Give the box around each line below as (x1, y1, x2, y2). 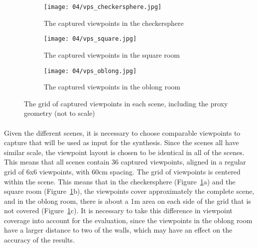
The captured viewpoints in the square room (44, 49, 180, 60)
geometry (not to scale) (24, 108, 95, 118)
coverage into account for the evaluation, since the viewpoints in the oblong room (4, 215, 253, 225)
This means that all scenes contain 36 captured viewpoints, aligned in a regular (4, 157, 246, 167)
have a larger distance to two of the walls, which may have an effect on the (4, 225, 233, 235)
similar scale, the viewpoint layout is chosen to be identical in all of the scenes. (4, 147, 245, 157)
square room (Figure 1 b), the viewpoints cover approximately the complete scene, (4, 186, 255, 196)
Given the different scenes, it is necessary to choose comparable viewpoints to (4, 127, 241, 138)
